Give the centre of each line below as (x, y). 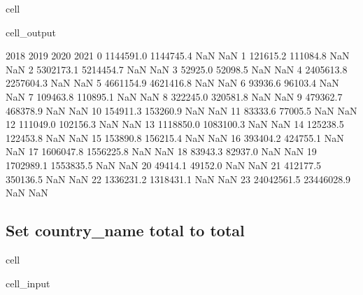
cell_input (28, 283)
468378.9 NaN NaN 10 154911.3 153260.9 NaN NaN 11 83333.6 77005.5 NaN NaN (181, 110)
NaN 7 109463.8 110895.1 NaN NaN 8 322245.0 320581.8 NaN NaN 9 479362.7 (174, 96)
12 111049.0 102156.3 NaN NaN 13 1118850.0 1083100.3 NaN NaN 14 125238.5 (175, 124)
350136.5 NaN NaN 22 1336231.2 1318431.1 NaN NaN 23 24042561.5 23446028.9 (178, 179)
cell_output (31, 32)
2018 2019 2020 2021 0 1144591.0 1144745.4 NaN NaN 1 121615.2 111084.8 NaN (178, 56)
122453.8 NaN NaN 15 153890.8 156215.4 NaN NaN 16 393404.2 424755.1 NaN (175, 137)
